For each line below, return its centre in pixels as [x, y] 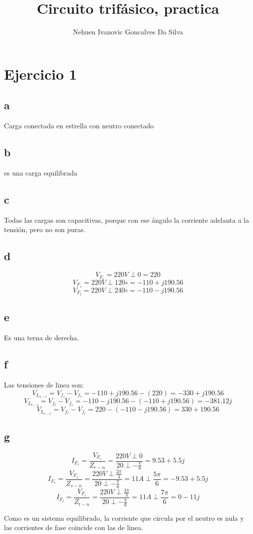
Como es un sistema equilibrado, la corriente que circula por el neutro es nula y [124, 518]
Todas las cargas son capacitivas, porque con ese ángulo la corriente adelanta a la [126, 220]
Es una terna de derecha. [42, 338]
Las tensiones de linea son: [44, 384]
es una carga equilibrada [41, 172]
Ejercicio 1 [41, 74]
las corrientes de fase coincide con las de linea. [74, 527]
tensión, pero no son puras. [45, 229]
